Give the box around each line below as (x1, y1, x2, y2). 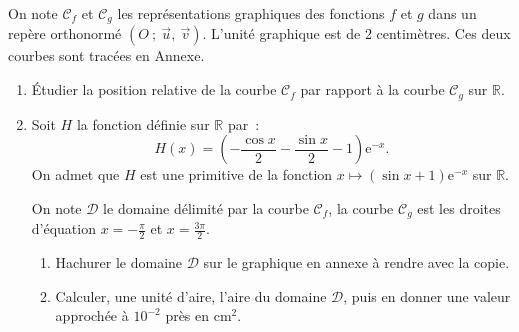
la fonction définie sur (76, 113, 210, 134)
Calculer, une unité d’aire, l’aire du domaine (55, 285, 327, 306)
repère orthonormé (8, 23, 122, 44)
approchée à (55, 305, 129, 326)
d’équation (31, 218, 96, 239)
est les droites (417, 197, 501, 218)
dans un (428, 3, 477, 23)
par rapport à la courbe (300, 79, 445, 100)
